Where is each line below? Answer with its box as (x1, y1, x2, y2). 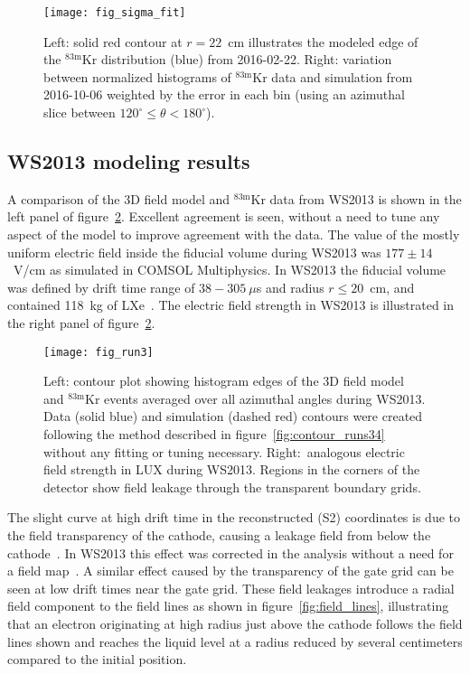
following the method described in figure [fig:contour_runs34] (43, 425, 385, 444)
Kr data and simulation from (252, 67, 413, 86)
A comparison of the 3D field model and (7, 189, 230, 208)
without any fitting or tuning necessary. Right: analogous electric (43, 442, 405, 461)
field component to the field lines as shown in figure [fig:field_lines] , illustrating (7, 596, 449, 615)
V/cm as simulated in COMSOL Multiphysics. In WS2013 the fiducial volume (13, 260, 446, 279)
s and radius (256, 277, 324, 296)
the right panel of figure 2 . (7, 313, 155, 332)
